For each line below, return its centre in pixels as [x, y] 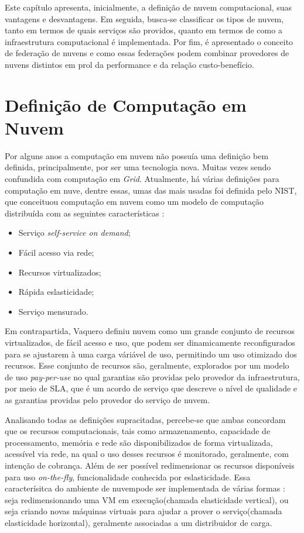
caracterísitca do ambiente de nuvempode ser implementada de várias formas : [145, 488]
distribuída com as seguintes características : [85, 213]
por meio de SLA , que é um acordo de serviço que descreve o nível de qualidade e [151, 388]
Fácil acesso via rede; [56, 252]
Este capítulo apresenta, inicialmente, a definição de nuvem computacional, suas [148, 7]
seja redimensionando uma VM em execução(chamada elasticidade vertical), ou [147, 499]
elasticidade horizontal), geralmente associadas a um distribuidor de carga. [139, 522]
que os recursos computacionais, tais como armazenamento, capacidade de [138, 431]
